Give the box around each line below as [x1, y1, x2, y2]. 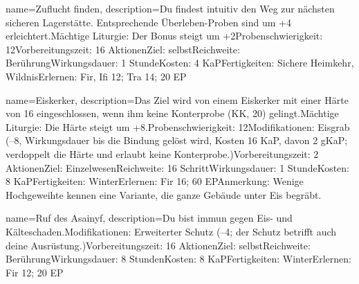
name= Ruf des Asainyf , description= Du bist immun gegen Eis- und [6, 211, 293, 225]
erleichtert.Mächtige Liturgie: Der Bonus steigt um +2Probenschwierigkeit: [6, 28, 323, 43]
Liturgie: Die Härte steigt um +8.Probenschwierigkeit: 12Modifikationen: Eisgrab [6, 119, 350, 134]
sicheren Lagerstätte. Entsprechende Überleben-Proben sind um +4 [6, 15, 291, 29]
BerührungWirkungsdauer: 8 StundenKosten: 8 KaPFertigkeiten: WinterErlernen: [6, 251, 351, 266]
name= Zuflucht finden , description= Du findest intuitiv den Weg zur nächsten [6, 1, 335, 15]
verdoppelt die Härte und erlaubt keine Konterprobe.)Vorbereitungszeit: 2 [6, 146, 319, 161]
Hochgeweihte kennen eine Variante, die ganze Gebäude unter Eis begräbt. [6, 187, 322, 202]
